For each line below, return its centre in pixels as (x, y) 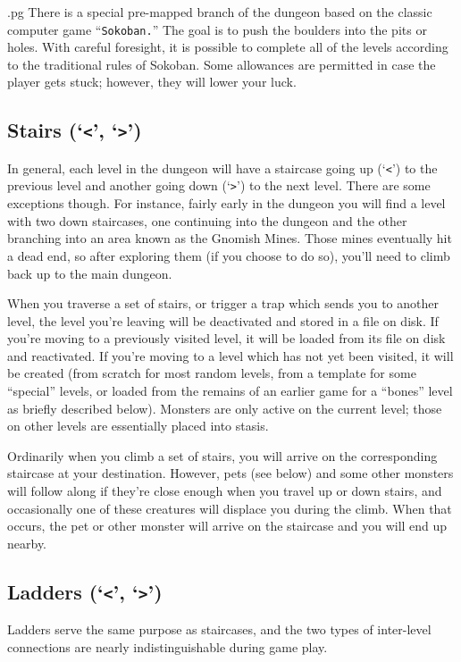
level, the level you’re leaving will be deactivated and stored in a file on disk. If (223, 320)
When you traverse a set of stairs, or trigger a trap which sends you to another (223, 303)
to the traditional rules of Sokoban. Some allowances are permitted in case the (222, 64)
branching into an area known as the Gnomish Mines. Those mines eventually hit (230, 238)
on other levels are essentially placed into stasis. (138, 426)
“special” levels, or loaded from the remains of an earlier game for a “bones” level (230, 391)
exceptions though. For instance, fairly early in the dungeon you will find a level (226, 203)
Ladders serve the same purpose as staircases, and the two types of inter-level (219, 629)
